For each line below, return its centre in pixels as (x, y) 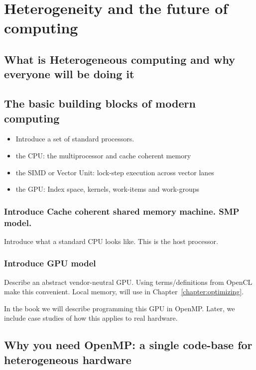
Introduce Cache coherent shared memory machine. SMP (122, 211)
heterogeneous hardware (68, 359)
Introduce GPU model (50, 263)
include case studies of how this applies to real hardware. (91, 318)
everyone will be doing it (69, 74)
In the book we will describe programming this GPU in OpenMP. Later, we (120, 308)
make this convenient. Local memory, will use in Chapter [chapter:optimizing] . (124, 292)
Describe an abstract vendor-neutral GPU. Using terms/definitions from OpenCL (128, 282)
